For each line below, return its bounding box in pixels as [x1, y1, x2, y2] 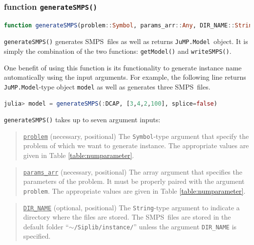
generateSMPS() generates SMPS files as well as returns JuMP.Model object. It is [4, 36, 248, 46]
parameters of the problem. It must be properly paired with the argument [23, 176, 245, 186]
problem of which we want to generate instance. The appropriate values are [23, 140, 249, 151]
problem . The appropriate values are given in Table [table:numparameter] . [23, 185, 246, 196]
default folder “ [23, 221, 69, 231]
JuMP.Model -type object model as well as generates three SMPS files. [4, 81, 211, 91]
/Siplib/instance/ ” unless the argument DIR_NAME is [74, 221, 237, 231]
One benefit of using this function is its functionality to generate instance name [4, 62, 242, 72]
